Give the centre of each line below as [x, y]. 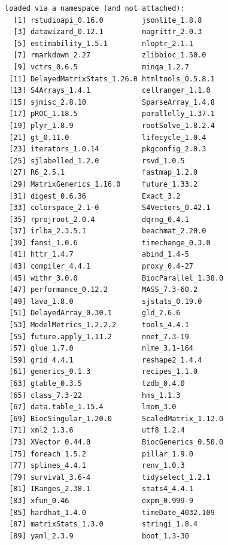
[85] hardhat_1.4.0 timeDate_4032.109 [112, 512]
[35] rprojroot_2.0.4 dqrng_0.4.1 [99, 219]
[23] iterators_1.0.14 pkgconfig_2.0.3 [108, 149]
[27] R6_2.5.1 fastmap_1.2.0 [104, 173]
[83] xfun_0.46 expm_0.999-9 [101, 500]
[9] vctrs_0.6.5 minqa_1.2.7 [101, 67]
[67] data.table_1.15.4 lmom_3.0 [93, 407]
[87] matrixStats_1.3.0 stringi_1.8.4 [104, 524]
